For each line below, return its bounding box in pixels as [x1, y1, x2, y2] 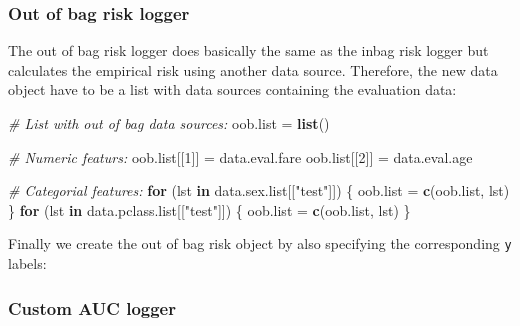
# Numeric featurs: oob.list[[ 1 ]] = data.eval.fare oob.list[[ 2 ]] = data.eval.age [8, 146, 473, 167]
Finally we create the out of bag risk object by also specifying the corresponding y [8, 233, 512, 254]
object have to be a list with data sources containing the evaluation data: [8, 79, 457, 100]
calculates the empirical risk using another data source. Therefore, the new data [8, 59, 498, 80]
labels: [8, 253, 47, 274]
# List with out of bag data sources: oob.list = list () [8, 113, 330, 133]
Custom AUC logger [8, 295, 176, 320]
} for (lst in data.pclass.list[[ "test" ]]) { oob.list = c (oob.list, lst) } [8, 199, 411, 220]
